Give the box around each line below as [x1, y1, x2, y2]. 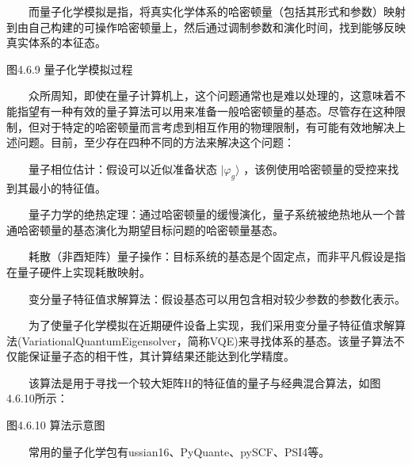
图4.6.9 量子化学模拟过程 [6, 60, 133, 77]
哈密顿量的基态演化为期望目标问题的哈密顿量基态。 [17, 221, 284, 238]
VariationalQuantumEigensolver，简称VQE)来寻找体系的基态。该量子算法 [21, 332, 394, 349]
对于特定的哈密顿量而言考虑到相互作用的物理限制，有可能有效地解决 [39, 118, 395, 135]
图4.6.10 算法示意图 [6, 417, 105, 433]
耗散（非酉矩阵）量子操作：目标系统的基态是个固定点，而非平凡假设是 [29, 248, 395, 265]
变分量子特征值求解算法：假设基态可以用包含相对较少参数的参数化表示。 [29, 290, 406, 307]
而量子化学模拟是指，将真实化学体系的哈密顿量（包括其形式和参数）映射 [29, 3, 406, 19]
